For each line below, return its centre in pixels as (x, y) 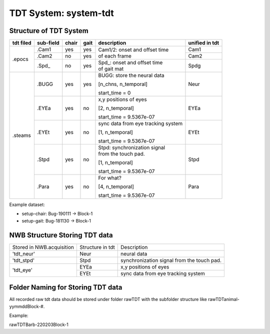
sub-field (48, 43)
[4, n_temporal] (116, 186)
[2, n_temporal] (116, 108)
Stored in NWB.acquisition (43, 247)
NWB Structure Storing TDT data (61, 235)
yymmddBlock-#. (27, 306)
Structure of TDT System (49, 31)
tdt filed (22, 43)
